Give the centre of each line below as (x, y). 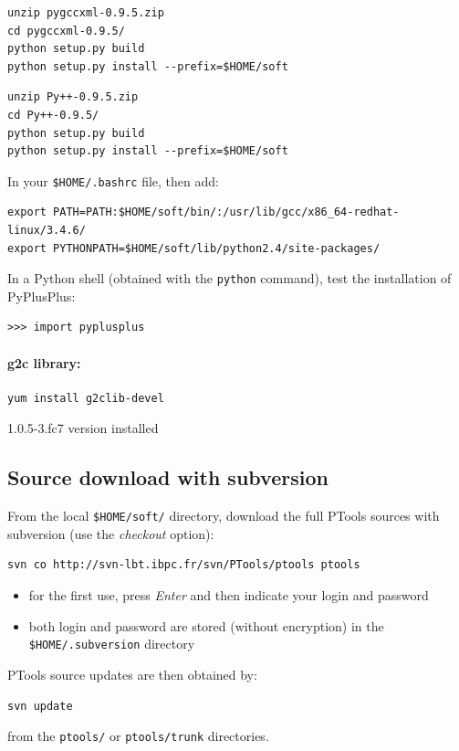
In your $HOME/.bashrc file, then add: (113, 180)
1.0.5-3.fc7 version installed (83, 428)
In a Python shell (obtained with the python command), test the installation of (229, 278)
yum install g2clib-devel (86, 398)
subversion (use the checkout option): (111, 533)
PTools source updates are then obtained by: (132, 674)
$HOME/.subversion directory (112, 644)
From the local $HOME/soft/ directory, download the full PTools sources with (224, 516)
